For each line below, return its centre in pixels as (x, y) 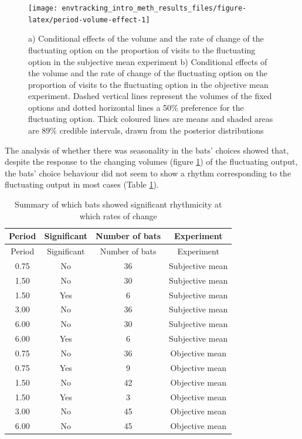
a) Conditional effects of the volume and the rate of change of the (146, 38)
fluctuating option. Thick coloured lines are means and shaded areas (151, 119)
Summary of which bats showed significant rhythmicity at (118, 204)
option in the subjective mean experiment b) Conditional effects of (148, 61)
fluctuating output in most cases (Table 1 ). (82, 184)
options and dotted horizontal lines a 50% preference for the (136, 107)
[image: (43, 8)
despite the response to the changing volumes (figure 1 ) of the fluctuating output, (151, 161)
